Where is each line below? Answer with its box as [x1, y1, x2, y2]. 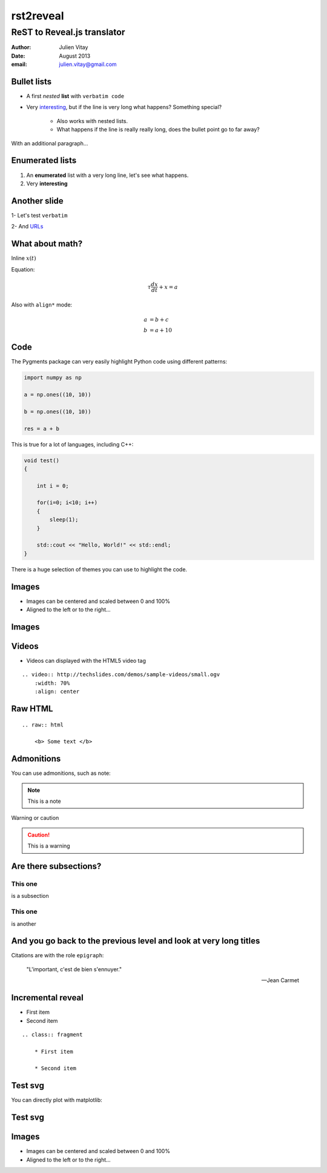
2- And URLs [11, 223, 44, 230]
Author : [11, 44, 31, 51]
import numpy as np [24, 374, 82, 381]
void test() [24, 457, 60, 464]
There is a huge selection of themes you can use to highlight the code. [11, 565, 188, 573]
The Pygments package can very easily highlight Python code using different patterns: [11, 358, 227, 365]
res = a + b [24, 425, 60, 432]
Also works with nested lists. [56, 117, 128, 124]
